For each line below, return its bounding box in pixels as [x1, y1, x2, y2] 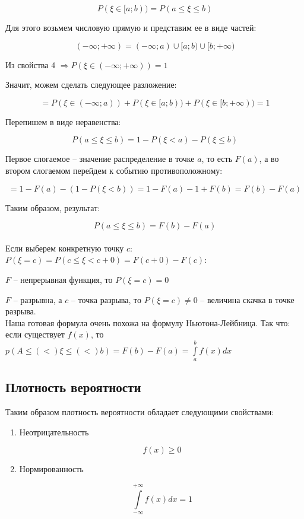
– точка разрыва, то [71, 293, 141, 305]
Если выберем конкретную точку [5, 241, 124, 254]
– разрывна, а [13, 293, 62, 305]
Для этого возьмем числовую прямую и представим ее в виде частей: [5, 21, 256, 33]
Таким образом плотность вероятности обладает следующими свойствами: [5, 406, 274, 418]
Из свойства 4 [5, 58, 56, 71]
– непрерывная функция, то [13, 273, 113, 285]
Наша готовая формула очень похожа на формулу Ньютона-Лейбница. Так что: [5, 316, 290, 329]
